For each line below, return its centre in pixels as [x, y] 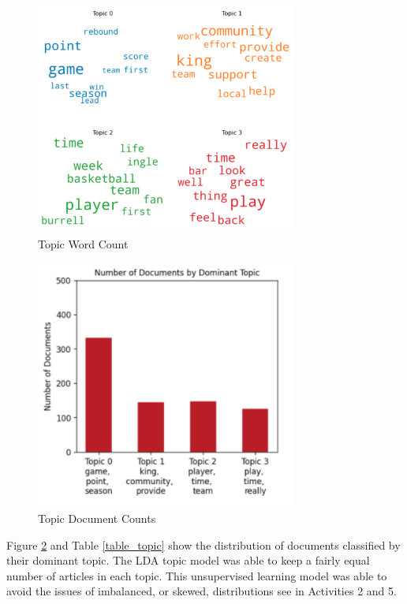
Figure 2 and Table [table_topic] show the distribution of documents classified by [203, 544]
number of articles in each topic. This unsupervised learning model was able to [197, 575]
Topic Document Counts [97, 518]
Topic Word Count [83, 243]
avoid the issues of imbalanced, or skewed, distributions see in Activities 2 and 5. [202, 591]
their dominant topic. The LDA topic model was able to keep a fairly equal [188, 560]
